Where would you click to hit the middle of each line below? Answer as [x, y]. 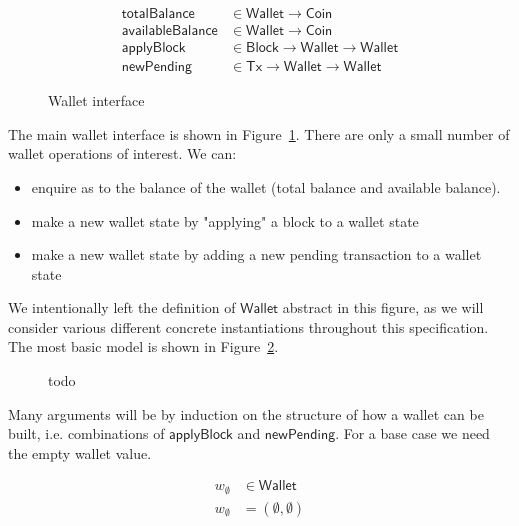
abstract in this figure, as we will [383, 307]
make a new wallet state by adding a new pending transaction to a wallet [256, 254]
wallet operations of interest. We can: [122, 153]
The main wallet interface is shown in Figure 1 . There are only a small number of [259, 133]
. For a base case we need [412, 433]
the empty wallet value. [80, 452]
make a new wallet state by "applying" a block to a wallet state [225, 220]
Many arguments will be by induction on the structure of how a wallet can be [246, 413]
